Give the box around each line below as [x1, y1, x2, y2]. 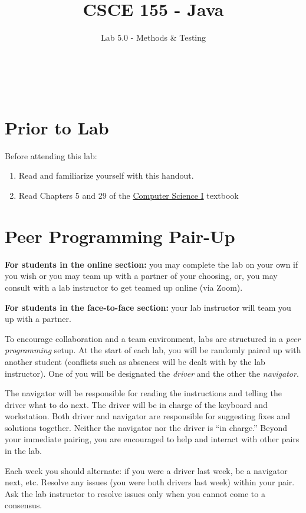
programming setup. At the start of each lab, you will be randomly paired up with [5, 344, 301, 356]
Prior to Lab [5, 115, 109, 139]
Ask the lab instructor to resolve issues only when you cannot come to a [5, 487, 265, 499]
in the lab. [5, 445, 42, 457]
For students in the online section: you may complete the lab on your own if [5, 258, 298, 270]
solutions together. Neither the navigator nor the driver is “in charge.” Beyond [5, 421, 288, 433]
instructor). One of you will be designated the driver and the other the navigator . [5, 367, 299, 379]
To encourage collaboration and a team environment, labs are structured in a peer [5, 332, 301, 344]
